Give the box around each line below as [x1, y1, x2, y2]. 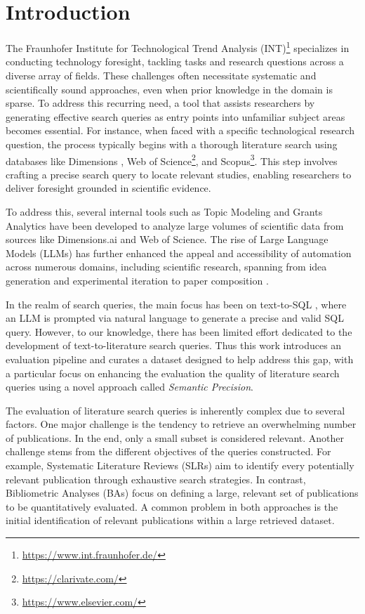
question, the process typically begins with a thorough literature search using [6, 136, 338, 151]
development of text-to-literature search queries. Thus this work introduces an [6, 338, 342, 353]
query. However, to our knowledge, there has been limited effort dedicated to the [6, 324, 352, 339]
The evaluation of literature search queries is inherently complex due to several [6, 403, 345, 417]
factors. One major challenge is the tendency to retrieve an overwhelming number [6, 417, 357, 431]
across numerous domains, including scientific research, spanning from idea [6, 259, 327, 274]
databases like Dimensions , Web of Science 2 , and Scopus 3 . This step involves [6, 151, 338, 168]
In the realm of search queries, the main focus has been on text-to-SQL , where [6, 296, 347, 311]
